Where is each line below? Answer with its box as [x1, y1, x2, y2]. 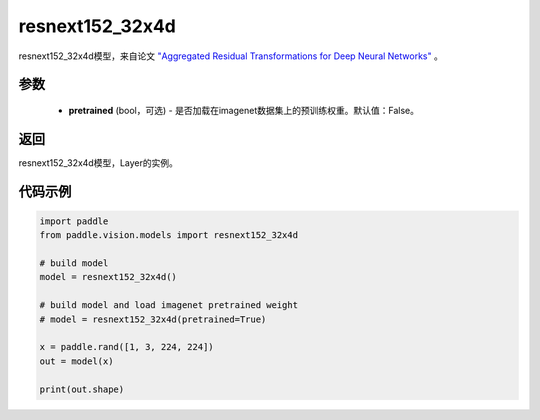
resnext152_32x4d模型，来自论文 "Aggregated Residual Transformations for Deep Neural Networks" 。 [18, 50, 444, 62]
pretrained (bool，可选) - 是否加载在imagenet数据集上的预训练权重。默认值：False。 [68, 104, 420, 116]
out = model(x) [39, 355, 114, 367]
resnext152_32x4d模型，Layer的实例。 [18, 156, 179, 169]
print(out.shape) [39, 383, 125, 395]
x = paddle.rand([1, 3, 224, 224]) [39, 341, 214, 353]
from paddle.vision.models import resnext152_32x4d [39, 230, 299, 241]
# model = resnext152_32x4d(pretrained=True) [39, 313, 267, 325]
